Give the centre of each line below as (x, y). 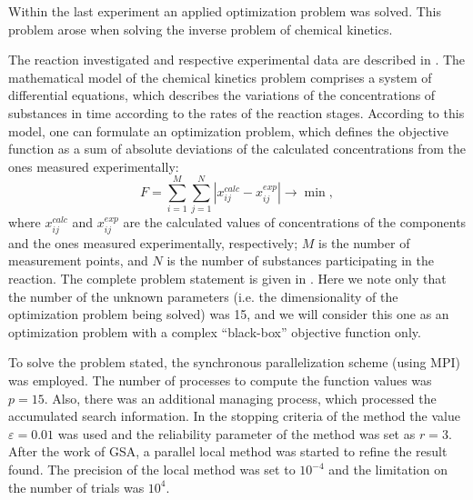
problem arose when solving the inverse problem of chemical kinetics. (201, 29)
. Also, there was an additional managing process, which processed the (240, 398)
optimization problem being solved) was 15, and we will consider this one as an (229, 314)
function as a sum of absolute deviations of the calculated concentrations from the (237, 149)
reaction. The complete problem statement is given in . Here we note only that (227, 279)
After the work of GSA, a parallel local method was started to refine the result (228, 451)
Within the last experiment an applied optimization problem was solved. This (225, 11)
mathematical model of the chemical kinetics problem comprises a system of (220, 77)
